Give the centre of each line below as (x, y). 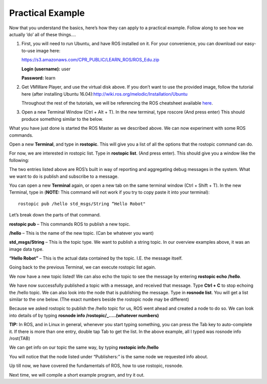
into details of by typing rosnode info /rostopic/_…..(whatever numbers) (84, 315)
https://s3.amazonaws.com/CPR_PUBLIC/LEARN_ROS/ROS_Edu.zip (90, 60)
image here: (48, 51)
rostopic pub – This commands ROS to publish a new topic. (70, 224)
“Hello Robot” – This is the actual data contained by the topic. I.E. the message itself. (96, 258)
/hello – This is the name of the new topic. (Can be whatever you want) (82, 233)
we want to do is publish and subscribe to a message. (64, 176)
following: (19, 160)
